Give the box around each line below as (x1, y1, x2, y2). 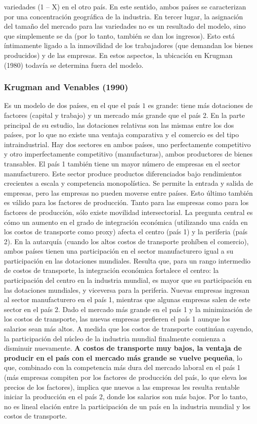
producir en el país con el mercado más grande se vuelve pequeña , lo (4, 352, 243, 363)
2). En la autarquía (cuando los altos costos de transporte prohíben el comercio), (4, 236, 249, 246)
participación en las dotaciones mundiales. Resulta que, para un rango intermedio (4, 255, 251, 265)
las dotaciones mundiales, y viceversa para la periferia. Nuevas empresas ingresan (4, 284, 250, 295)
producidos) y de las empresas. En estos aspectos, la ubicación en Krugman (4, 50, 233, 60)
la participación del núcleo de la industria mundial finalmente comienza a (4, 333, 226, 343)
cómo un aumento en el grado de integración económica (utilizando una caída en (4, 216, 248, 227)
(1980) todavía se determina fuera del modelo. (4, 59, 144, 70)
